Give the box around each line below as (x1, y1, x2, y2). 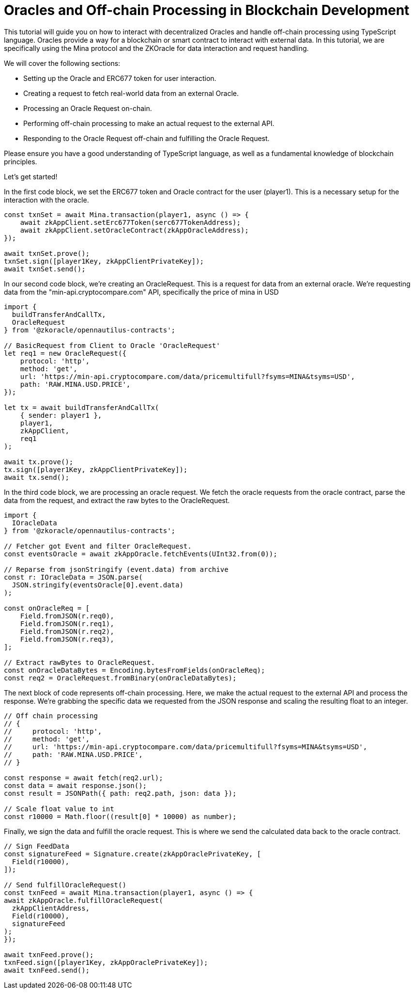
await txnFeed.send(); (4, 966, 90, 974)
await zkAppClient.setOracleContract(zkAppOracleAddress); (20, 226, 249, 234)
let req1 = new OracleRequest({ (4, 349, 126, 357)
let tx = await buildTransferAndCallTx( (4, 403, 159, 411)
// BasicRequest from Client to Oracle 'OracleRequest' (4, 341, 220, 349)
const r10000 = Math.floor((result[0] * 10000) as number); (4, 812, 237, 820)
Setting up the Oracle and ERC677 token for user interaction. (23, 74, 216, 82)
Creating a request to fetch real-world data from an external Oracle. (23, 89, 239, 97)
